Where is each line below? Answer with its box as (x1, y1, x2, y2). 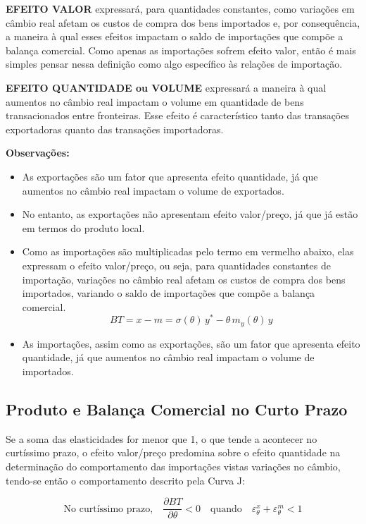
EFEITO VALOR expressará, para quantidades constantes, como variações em (6, 1, 355, 16)
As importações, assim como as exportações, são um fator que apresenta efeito (22, 336, 360, 351)
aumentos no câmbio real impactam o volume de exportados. (22, 183, 284, 197)
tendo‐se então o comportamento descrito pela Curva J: (6, 473, 245, 487)
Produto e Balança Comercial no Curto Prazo (6, 398, 348, 420)
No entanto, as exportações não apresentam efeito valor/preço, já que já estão (22, 207, 358, 221)
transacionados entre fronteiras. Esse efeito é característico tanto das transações (6, 108, 349, 123)
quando (210, 504, 242, 514)
